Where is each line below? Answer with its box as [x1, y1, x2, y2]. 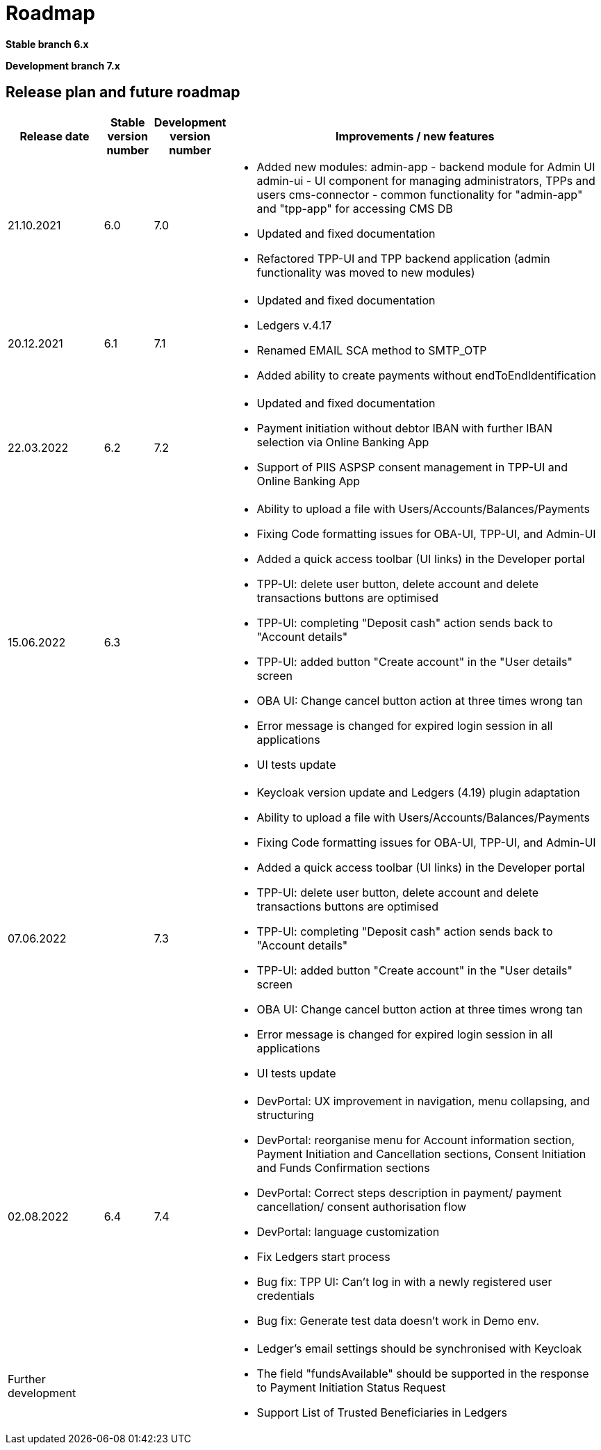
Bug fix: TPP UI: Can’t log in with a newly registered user [256, 1274, 552, 1289]
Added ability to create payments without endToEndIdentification [256, 368, 596, 382]
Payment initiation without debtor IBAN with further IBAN [256, 421, 553, 435]
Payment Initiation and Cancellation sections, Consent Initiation [256, 1146, 586, 1161]
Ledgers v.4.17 [256, 318, 332, 332]
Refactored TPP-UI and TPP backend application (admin [256, 251, 550, 266]
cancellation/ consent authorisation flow [256, 1199, 467, 1214]
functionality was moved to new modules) [256, 265, 475, 279]
